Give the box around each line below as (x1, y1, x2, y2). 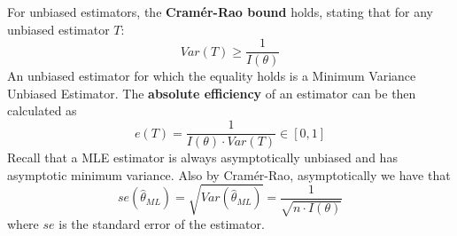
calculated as (7, 101, 77, 120)
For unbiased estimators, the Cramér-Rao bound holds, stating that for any (7, 3, 434, 20)
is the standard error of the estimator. (58, 215, 265, 233)
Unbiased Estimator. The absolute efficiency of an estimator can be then (7, 83, 416, 102)
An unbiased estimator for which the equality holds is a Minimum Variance (7, 67, 416, 85)
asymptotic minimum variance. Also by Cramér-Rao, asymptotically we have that (7, 165, 451, 184)
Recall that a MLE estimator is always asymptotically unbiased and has (7, 148, 398, 167)
